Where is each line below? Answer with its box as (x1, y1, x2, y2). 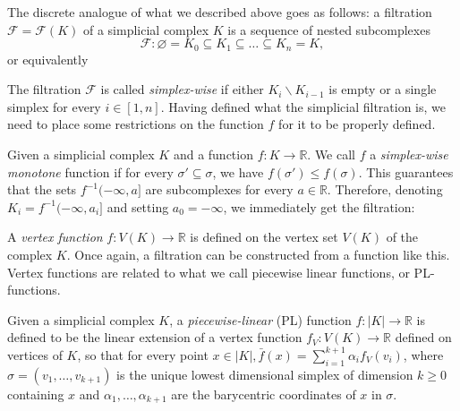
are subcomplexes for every (145, 180, 294, 199)
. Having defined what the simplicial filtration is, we (160, 97, 446, 116)
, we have (212, 162, 264, 181)
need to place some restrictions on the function (7, 115, 264, 133)
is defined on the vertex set (190, 227, 338, 246)
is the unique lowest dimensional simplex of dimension (116, 364, 413, 383)
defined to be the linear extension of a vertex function (7, 328, 302, 347)
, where (403, 345, 444, 364)
